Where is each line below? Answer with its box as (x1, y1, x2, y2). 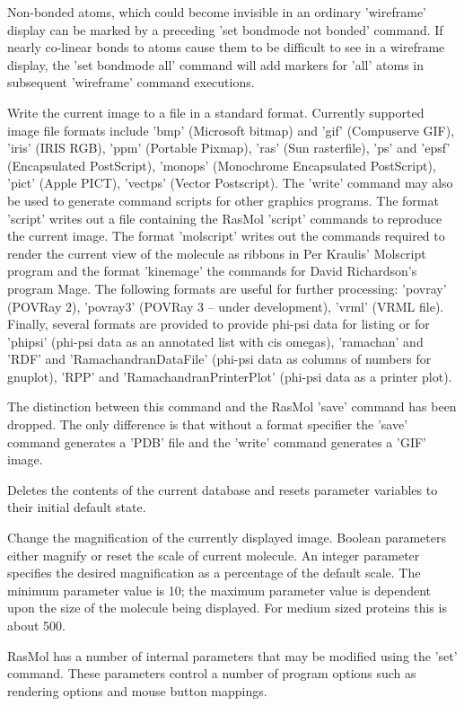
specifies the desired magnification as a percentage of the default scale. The (7, 563, 421, 582)
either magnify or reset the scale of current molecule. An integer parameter (7, 545, 420, 564)
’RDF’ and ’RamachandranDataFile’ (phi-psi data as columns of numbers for (7, 349, 432, 368)
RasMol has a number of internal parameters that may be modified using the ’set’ (7, 646, 458, 665)
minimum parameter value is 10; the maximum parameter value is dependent (7, 580, 431, 599)
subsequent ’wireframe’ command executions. (7, 73, 255, 92)
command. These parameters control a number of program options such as (7, 664, 416, 683)
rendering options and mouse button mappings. (7, 681, 267, 700)
